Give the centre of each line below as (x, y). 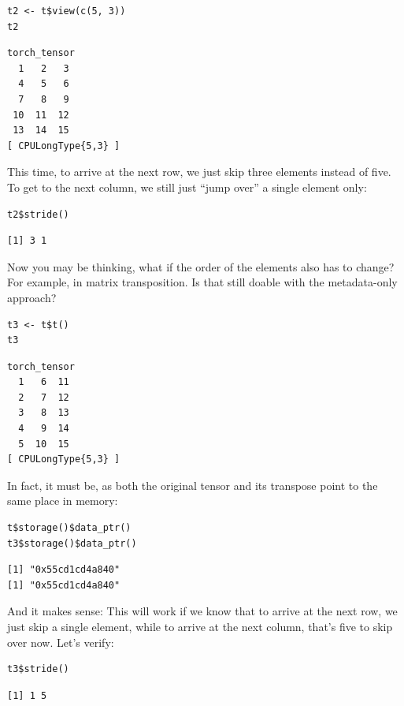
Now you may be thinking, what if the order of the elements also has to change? (201, 266)
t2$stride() (38, 214)
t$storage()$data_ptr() (69, 528)
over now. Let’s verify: (61, 642)
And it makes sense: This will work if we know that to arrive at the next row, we (202, 611)
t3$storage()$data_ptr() (72, 543)
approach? (32, 297)
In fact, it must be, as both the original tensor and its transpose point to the (193, 485)
